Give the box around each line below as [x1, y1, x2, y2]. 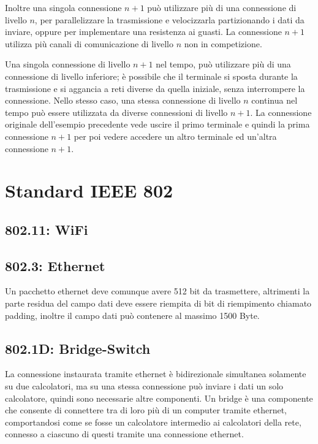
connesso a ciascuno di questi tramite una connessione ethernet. [5, 427, 244, 440]
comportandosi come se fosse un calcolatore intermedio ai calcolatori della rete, [5, 415, 301, 428]
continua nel [251, 94, 298, 107]
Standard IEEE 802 [5, 178, 173, 203]
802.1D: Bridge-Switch [5, 339, 151, 358]
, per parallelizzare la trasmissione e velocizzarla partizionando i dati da [34, 13, 305, 26]
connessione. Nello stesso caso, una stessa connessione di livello [5, 94, 241, 107]
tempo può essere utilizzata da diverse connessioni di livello [5, 105, 228, 118]
